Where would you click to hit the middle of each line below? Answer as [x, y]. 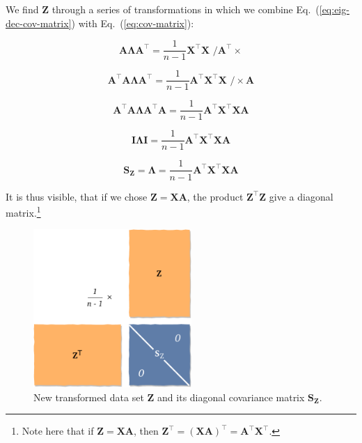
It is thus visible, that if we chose [77, 196]
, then [146, 431]
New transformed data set [89, 397]
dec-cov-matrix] [39, 23]
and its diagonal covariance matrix [231, 397]
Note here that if [58, 431]
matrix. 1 [23, 211]
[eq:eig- [334, 9]
